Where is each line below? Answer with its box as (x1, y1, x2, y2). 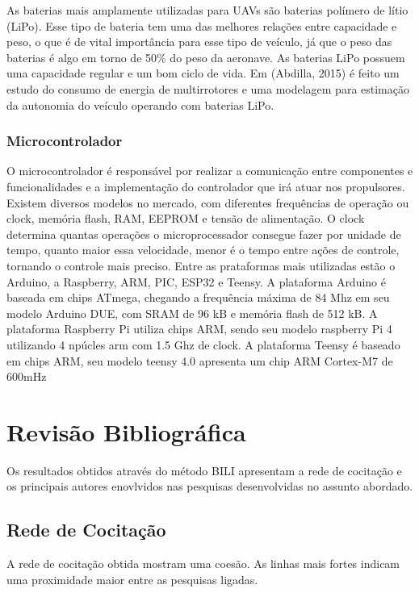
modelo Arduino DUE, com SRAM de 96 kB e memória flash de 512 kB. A (6, 304, 378, 321)
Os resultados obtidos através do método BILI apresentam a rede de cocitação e (6, 461, 402, 478)
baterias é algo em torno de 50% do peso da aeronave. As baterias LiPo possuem (6, 48, 405, 65)
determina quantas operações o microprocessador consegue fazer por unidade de (6, 225, 401, 242)
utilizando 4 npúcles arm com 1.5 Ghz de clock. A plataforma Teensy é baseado (6, 336, 400, 353)
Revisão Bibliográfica (6, 415, 246, 448)
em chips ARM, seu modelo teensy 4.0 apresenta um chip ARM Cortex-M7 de (6, 352, 393, 369)
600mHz (6, 368, 47, 385)
